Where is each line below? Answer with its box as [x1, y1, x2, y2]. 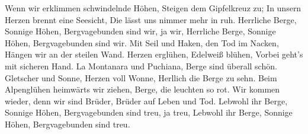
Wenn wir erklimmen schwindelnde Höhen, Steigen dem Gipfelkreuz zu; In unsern [5, 2, 301, 14]
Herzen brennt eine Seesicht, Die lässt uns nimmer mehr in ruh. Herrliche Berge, [5, 13, 297, 25]
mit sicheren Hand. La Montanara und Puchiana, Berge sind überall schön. [5, 59, 277, 72]
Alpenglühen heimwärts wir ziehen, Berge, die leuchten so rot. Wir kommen [5, 83, 280, 95]
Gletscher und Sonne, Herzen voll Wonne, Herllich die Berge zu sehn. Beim [5, 71, 277, 84]
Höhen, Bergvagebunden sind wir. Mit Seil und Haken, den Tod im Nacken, [5, 36, 279, 49]
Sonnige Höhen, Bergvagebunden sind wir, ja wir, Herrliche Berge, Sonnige [5, 25, 276, 37]
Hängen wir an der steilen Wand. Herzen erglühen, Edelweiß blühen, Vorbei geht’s [5, 48, 303, 60]
